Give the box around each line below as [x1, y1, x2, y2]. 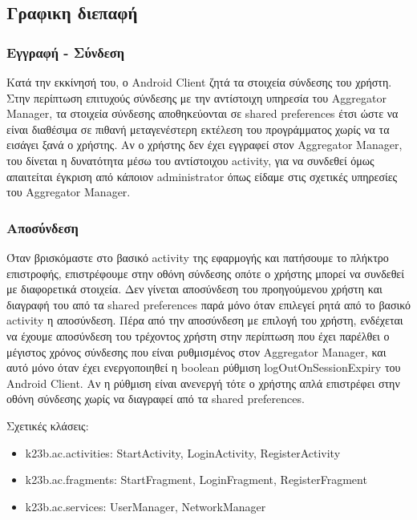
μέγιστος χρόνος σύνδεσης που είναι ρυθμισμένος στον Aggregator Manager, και [6, 343, 387, 360]
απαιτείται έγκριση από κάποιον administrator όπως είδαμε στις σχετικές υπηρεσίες [6, 167, 398, 184]
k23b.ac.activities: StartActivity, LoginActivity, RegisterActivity [25, 444, 341, 461]
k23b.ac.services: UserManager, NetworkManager [25, 498, 266, 514]
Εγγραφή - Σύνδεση [6, 42, 124, 62]
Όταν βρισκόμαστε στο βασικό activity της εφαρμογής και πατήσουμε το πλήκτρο [6, 248, 389, 265]
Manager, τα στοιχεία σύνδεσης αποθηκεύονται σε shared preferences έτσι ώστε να [6, 105, 399, 122]
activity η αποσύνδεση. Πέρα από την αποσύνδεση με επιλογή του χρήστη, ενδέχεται [6, 312, 403, 329]
